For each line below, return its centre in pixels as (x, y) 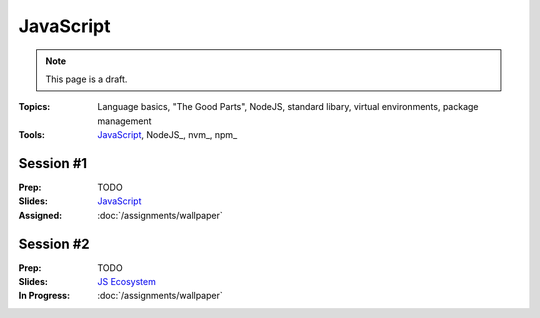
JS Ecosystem (127, 282)
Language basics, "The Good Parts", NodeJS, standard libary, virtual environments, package (288, 107)
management (124, 121)
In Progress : (44, 296)
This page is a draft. (86, 79)
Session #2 (54, 243)
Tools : (31, 135)
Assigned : (40, 215)
